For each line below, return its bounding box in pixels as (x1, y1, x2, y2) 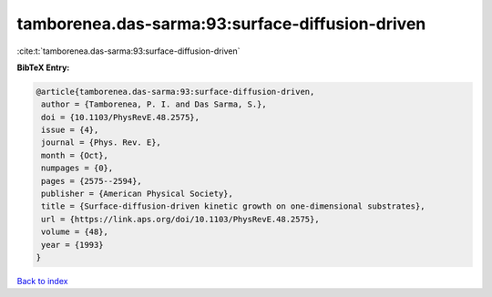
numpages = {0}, (41, 163, 114, 173)
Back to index (16, 275, 68, 286)
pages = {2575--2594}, (41, 176, 143, 186)
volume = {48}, (41, 227, 109, 237)
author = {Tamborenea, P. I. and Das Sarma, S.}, (41, 99, 268, 109)
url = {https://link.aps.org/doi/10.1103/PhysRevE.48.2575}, (41, 214, 320, 224)
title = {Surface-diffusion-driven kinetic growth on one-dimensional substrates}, (41, 201, 425, 211)
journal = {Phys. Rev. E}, (41, 138, 161, 148)
